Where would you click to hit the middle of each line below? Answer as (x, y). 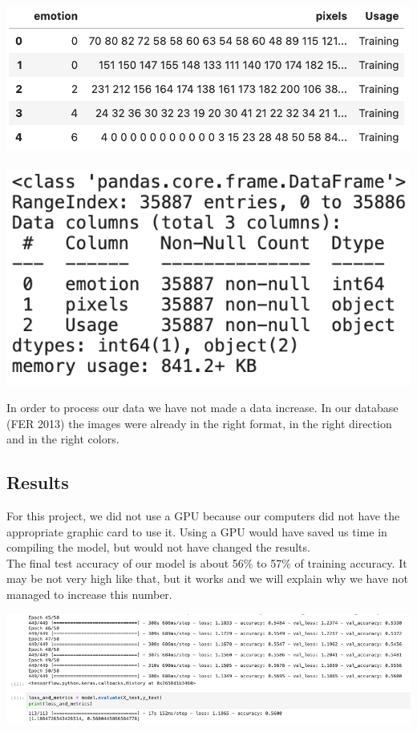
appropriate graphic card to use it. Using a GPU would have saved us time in (197, 531)
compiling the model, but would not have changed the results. (158, 547)
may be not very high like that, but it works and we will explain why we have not (208, 578)
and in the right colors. (63, 439)
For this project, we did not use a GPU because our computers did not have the (203, 516)
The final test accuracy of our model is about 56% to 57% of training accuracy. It (207, 562)
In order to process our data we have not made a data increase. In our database (202, 408)
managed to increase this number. (89, 594)
